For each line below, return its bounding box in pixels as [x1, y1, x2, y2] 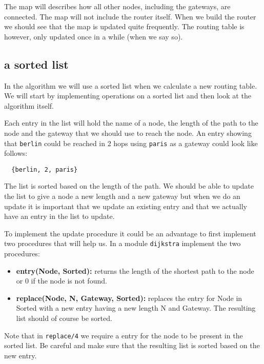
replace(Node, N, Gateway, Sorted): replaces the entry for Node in [16, 292, 242, 303]
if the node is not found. [31, 275, 107, 286]
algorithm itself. [4, 100, 54, 111]
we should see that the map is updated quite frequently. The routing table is [4, 21, 245, 32]
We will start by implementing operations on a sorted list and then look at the [4, 90, 251, 101]
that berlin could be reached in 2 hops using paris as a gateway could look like [4, 137, 258, 148]
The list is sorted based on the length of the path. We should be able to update [4, 180, 254, 191]
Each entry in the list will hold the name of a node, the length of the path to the [4, 117, 258, 128]
